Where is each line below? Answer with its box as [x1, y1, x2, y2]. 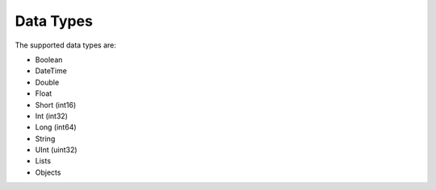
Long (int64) [35, 122, 77, 132]
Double [35, 77, 60, 87]
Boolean [35, 55, 63, 64]
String [35, 134, 56, 143]
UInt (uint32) [35, 145, 78, 155]
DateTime [35, 66, 68, 76]
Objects [35, 167, 61, 177]
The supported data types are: [15, 40, 116, 50]
